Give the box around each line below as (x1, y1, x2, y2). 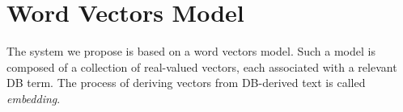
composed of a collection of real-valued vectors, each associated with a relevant (6, 58, 397, 75)
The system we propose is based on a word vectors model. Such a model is (6, 43, 375, 60)
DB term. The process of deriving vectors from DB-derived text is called (6, 74, 366, 91)
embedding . (6, 89, 61, 106)
